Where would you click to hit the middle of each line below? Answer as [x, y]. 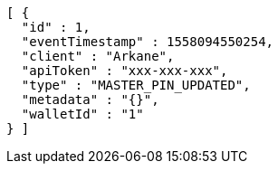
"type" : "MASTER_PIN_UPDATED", [136, 85]
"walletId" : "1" [82, 114]
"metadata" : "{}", [90, 100]
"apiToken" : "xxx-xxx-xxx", [125, 71]
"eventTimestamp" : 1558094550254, [148, 42]
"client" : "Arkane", [98, 56]
